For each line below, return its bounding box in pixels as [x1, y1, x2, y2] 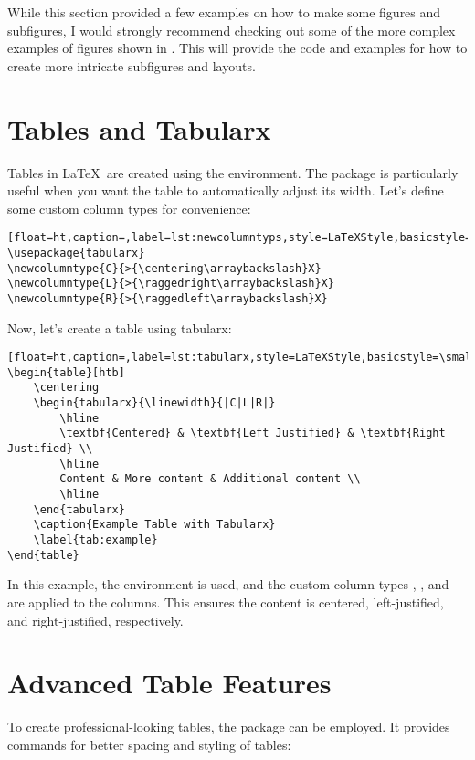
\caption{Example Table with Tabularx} [33, 518, 276, 532]
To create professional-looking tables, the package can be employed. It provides [7, 717, 450, 736]
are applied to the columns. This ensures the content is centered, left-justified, [7, 592, 444, 611]
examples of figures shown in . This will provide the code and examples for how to [7, 38, 468, 58]
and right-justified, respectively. [7, 610, 184, 629]
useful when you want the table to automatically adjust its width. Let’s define [7, 181, 444, 200]
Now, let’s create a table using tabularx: [7, 318, 232, 337]
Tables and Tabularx [7, 110, 271, 147]
